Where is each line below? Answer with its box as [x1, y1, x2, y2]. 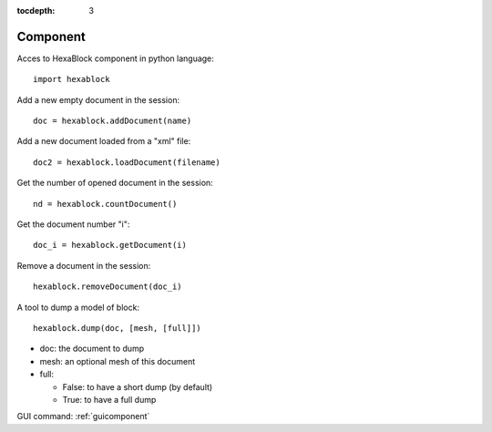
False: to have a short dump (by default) [62, 381, 213, 392]
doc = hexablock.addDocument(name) [33, 116, 192, 127]
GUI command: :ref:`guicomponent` [16, 411, 150, 422]
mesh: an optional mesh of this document [39, 355, 196, 366]
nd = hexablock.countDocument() [33, 199, 178, 209]
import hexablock [33, 74, 110, 85]
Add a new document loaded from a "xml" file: [16, 136, 191, 147]
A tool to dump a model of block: [16, 302, 140, 313]
